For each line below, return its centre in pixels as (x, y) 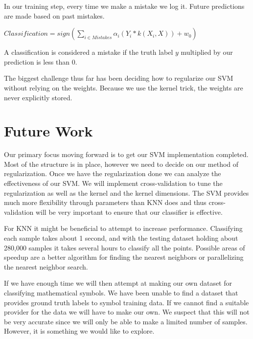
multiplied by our (207, 52)
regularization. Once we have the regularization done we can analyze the (113, 173)
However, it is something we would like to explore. (79, 331)
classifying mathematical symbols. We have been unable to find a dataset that (121, 293)
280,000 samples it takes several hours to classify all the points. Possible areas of (125, 247)
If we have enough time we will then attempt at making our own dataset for (118, 283)
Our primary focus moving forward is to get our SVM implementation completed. (126, 154)
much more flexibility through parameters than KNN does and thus (105, 202)
